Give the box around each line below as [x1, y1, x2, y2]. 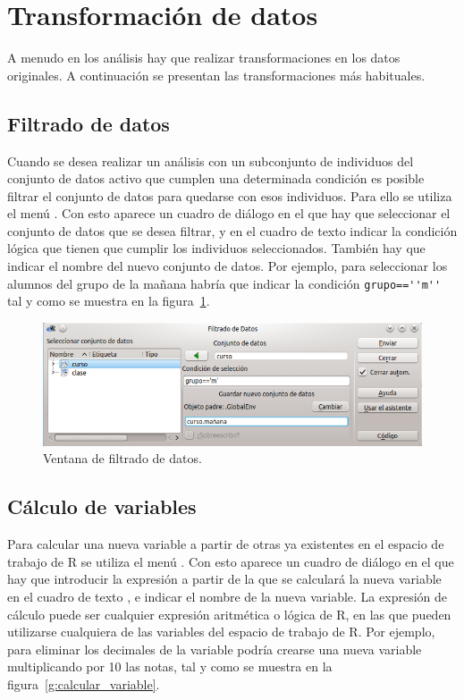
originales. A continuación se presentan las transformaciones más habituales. [7, 65, 426, 84]
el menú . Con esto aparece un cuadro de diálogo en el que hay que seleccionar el [7, 204, 451, 223]
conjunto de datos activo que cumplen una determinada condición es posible [7, 169, 425, 188]
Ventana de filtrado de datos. [43, 449, 202, 468]
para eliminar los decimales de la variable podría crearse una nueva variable [7, 639, 422, 658]
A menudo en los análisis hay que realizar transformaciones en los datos [7, 48, 401, 67]
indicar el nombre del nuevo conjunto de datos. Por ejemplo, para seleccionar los [7, 257, 448, 275]
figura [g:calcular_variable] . [7, 675, 160, 694]
